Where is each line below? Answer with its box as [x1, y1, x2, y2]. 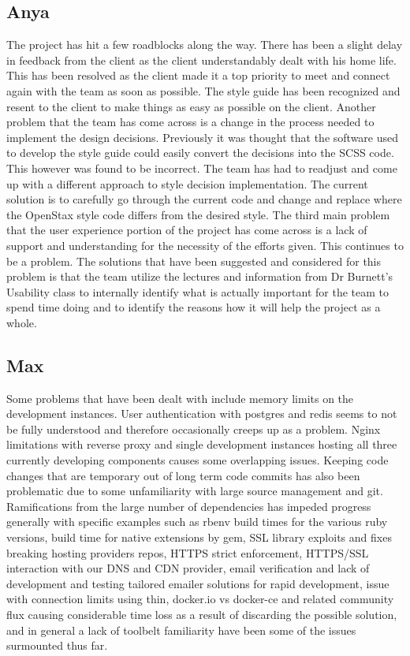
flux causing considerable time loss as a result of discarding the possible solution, [6, 606, 397, 622]
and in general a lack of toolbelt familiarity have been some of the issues [6, 621, 356, 638]
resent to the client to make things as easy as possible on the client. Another [6, 98, 376, 114]
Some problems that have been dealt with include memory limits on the [6, 389, 354, 406]
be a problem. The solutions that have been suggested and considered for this [6, 252, 382, 269]
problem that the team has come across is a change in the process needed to [6, 114, 375, 130]
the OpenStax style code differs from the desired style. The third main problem [6, 206, 390, 222]
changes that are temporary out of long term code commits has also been [6, 467, 360, 483]
